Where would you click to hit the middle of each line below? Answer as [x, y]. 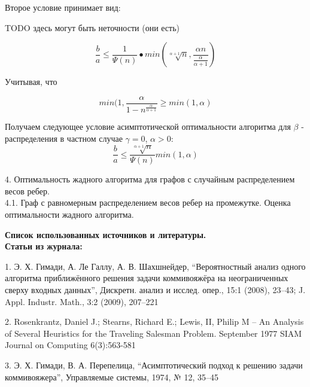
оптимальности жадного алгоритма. [69, 214]
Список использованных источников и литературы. [106, 234]
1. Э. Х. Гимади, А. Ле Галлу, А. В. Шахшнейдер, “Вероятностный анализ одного [155, 266]
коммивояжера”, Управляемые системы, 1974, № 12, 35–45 [112, 377]
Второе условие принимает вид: [63, 7]
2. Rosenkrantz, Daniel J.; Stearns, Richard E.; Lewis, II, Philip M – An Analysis [154, 322]
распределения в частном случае [64, 138]
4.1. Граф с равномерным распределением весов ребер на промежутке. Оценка [148, 202]
